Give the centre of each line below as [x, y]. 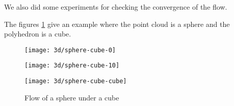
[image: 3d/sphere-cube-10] [72, 66]
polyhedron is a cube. [38, 34]
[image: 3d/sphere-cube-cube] [76, 81]
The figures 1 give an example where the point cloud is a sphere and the [117, 24]
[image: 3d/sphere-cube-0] [70, 50]
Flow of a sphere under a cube [72, 97]
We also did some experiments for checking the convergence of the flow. [116, 7]
